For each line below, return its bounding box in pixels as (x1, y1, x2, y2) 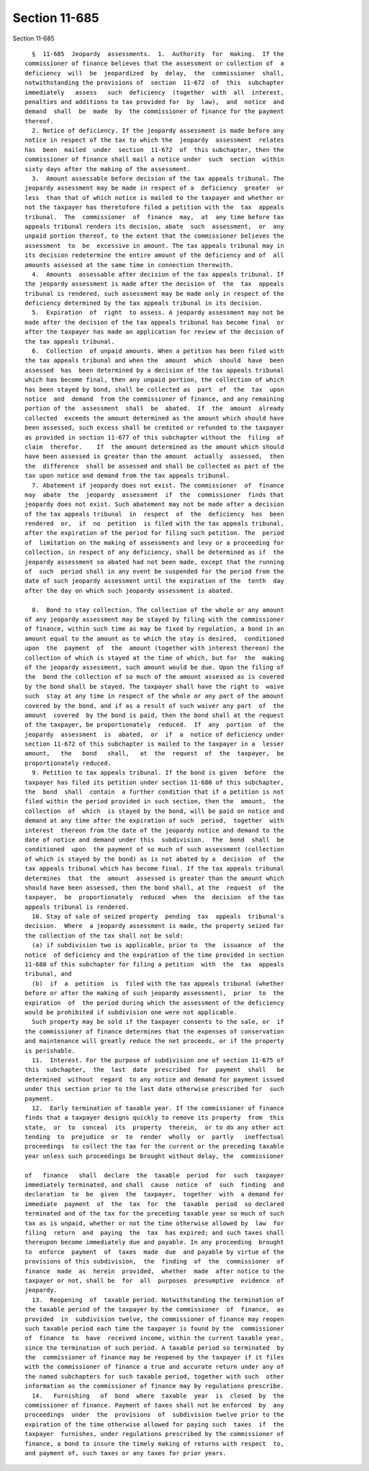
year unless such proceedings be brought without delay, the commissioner (25, 1152, 284, 1160)
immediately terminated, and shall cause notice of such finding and (25, 1181, 284, 1189)
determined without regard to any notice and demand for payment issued (25, 1075, 284, 1083)
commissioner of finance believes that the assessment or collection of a (25, 60, 284, 68)
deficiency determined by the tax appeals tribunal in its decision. (25, 299, 263, 307)
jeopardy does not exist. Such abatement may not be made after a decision (25, 501, 284, 508)
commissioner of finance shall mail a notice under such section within (25, 155, 284, 164)
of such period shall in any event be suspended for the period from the (25, 568, 284, 575)
